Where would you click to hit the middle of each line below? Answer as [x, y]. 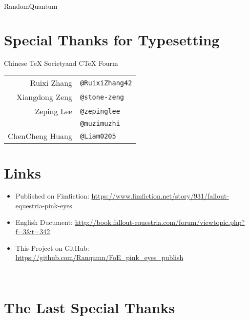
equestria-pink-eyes [44, 206]
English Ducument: [44, 222]
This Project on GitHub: [52, 248]
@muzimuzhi [100, 124]
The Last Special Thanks [90, 307]
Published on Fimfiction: [52, 196]
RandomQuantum [31, 6]
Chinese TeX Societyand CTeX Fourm [61, 63]
